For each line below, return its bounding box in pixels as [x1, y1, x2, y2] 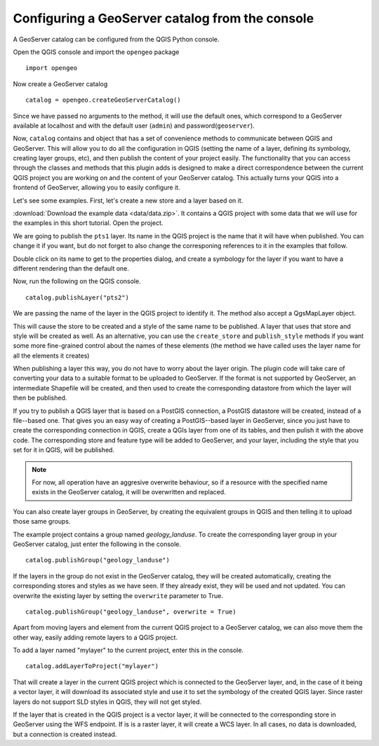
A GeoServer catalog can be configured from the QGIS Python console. [13, 35, 220, 43]
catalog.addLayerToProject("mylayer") [25, 663, 159, 670]
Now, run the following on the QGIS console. [13, 277, 141, 285]
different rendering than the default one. [13, 264, 130, 273]
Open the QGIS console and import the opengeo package [13, 48, 180, 56]
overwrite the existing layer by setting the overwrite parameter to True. [13, 591, 224, 599]
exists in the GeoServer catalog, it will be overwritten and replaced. [32, 488, 226, 496]
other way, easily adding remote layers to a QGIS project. [13, 633, 178, 642]
